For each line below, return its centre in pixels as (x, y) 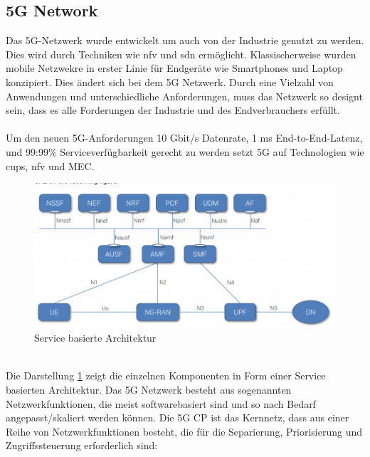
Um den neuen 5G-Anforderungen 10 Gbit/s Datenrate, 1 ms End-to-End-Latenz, (184, 138)
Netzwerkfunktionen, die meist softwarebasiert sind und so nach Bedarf (161, 403)
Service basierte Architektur (95, 338)
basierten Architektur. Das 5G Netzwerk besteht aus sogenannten (149, 390)
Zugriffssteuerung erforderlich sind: (82, 445)
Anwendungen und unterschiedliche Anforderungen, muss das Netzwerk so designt (184, 96)
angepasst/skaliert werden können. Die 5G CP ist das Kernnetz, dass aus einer (178, 417)
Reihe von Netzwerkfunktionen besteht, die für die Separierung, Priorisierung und (184, 431)
